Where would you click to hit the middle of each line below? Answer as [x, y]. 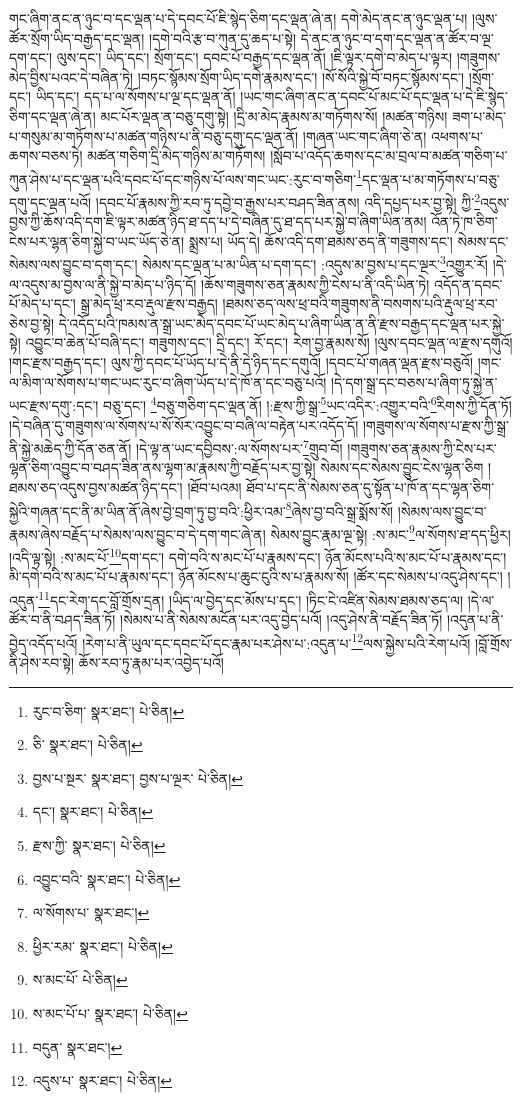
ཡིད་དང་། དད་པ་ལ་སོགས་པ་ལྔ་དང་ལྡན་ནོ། [135, 96]
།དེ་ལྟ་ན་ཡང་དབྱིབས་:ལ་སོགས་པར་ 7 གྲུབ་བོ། [239, 446]
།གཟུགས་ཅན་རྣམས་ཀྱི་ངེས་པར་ [422, 447]
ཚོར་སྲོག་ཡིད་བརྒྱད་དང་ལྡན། [77, 37]
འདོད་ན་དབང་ [468, 283]
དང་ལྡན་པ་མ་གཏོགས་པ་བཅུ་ [430, 178]
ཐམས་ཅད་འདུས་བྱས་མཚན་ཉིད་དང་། [96, 486]
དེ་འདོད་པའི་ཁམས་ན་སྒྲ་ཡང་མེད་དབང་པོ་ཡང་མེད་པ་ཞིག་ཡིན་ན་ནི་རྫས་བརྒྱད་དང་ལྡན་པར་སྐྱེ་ [281, 322]
